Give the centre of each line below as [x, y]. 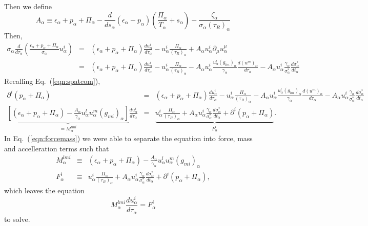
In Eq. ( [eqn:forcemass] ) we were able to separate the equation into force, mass [128, 138]
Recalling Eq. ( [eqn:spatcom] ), [52, 81]
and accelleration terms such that [57, 148]
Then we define [28, 6]
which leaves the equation [44, 190]
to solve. [17, 219]
